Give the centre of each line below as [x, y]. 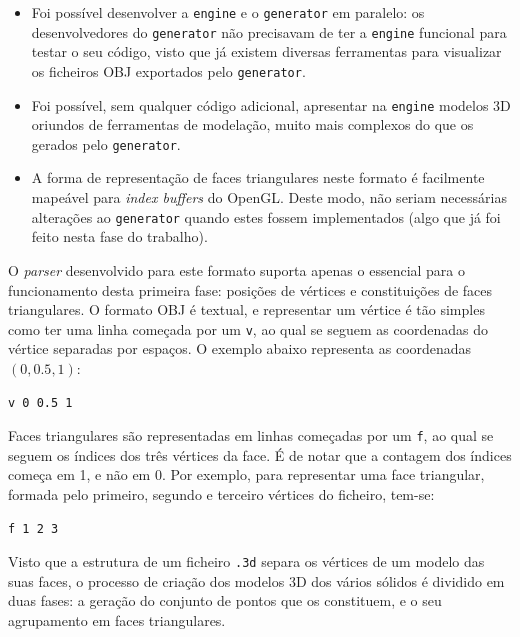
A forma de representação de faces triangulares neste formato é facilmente [258, 177]
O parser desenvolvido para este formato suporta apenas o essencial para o [237, 269]
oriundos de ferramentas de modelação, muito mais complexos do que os [252, 124]
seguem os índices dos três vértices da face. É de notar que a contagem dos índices [260, 454]
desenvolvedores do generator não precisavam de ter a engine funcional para [269, 31]
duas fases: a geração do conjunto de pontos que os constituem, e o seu [225, 600]
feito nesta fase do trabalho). [119, 236]
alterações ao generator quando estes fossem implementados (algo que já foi [266, 216]
